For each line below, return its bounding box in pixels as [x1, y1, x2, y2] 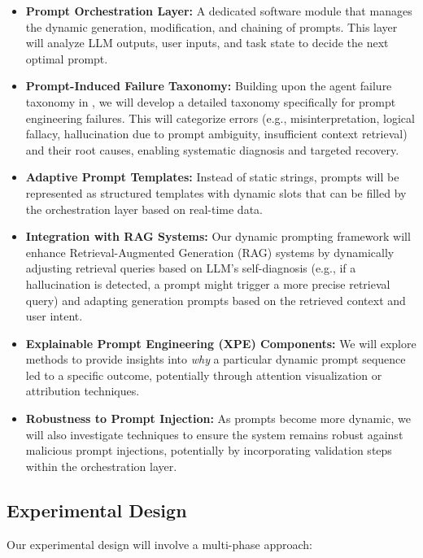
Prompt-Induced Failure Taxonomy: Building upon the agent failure [25, 77, 392, 94]
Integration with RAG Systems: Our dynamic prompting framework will [25, 228, 411, 245]
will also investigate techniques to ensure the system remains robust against [25, 425, 403, 442]
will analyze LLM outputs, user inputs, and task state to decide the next [25, 34, 389, 51]
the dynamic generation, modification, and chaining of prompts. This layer [25, 18, 398, 35]
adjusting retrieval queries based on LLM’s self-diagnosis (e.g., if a [25, 259, 356, 277]
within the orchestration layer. [25, 457, 177, 474]
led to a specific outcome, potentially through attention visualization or [25, 366, 382, 383]
